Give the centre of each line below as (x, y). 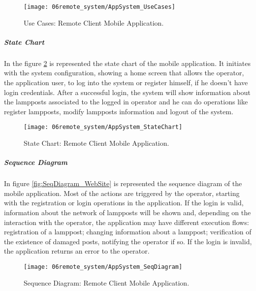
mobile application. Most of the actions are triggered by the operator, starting (122, 193)
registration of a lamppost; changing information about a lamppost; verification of (128, 232)
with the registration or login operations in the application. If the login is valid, (124, 203)
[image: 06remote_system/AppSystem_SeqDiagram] (103, 267)
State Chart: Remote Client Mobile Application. (96, 143)
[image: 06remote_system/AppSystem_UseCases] (99, 7)
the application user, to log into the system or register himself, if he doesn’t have (126, 82)
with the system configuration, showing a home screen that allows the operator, (124, 73)
